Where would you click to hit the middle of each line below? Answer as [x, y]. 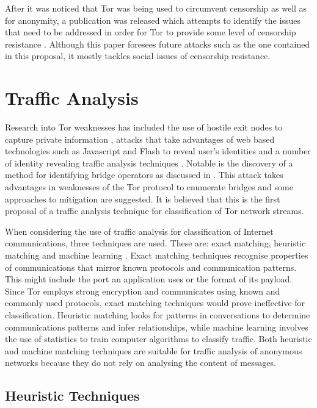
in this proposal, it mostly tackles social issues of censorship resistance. [138, 56]
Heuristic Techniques [72, 395]
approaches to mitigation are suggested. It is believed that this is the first [143, 199]
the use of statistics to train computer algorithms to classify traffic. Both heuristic [158, 339]
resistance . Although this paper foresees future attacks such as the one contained [158, 44]
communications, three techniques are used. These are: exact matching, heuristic [155, 243]
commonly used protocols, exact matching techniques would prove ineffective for [155, 303]
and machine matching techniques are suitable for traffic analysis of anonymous [154, 350]
